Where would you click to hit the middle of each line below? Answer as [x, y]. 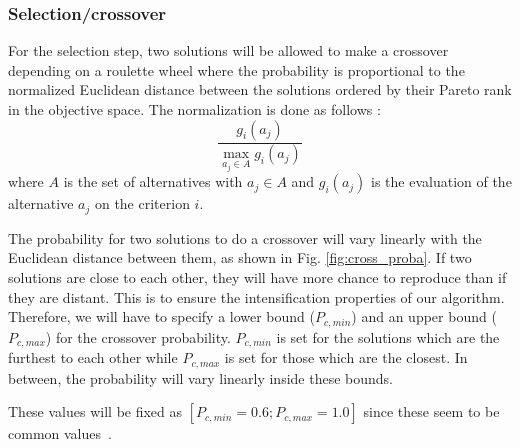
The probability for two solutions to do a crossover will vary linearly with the [245, 237]
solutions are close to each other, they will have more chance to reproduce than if [257, 276]
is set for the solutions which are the [388, 336]
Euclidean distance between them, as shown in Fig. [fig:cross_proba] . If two [240, 257]
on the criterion [142, 203]
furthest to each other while [93, 357]
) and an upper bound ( [424, 316]
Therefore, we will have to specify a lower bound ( [162, 316]
